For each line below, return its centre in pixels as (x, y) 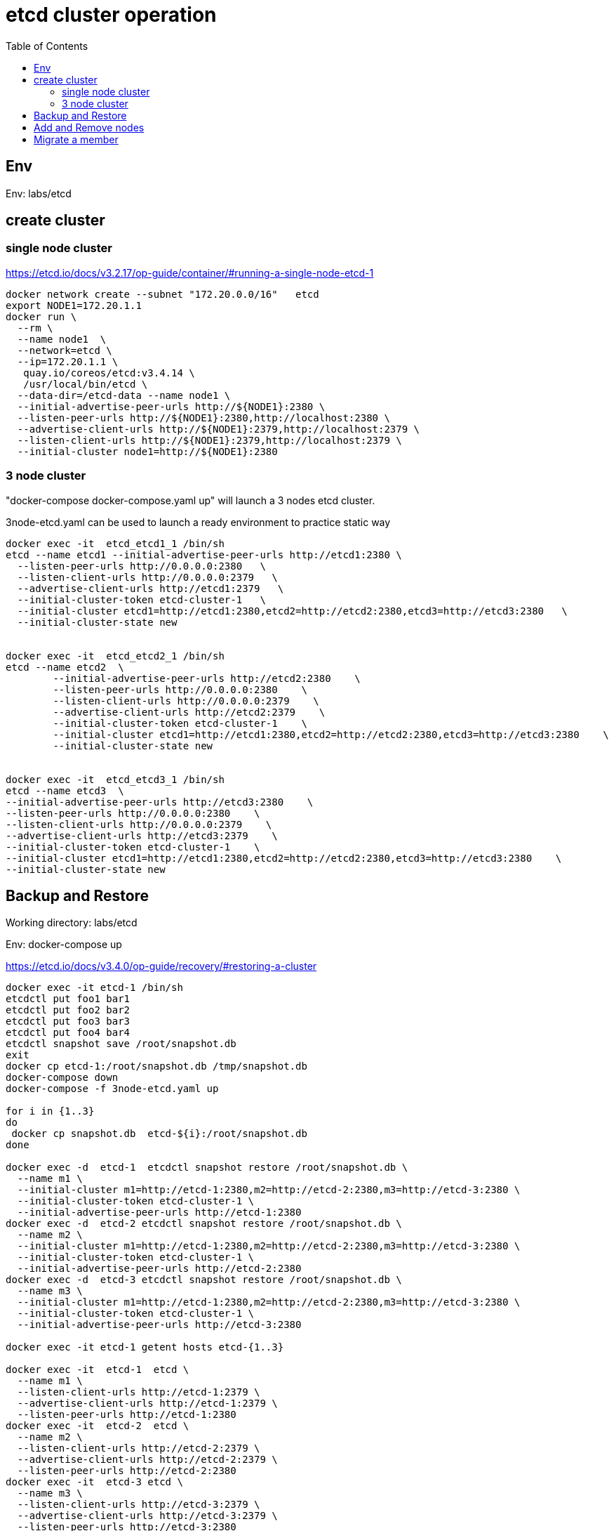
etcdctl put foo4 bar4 (68, 1033)
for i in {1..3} (50, 1111)
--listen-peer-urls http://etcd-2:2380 (127, 1471)
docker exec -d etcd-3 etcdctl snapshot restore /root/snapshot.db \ (204, 1280)
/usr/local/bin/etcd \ (86, 384)
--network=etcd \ (65, 350)
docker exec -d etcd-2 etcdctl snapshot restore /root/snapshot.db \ (204, 1224)
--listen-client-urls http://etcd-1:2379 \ (139, 1392)
